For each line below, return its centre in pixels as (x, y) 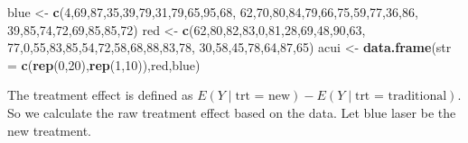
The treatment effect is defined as (100, 95)
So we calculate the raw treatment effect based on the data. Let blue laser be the (232, 112)
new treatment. (49, 130)
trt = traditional (401, 97)
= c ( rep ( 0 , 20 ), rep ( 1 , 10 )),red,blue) (104, 64)
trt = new (263, 97)
